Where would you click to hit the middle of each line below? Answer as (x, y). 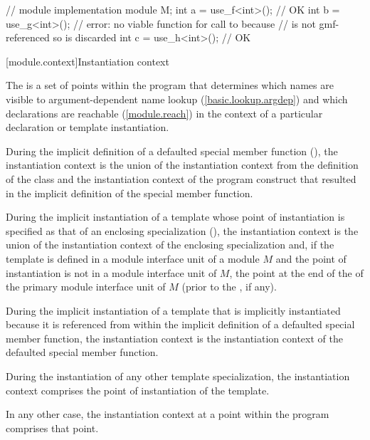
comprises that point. (52, 428)
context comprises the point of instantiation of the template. (138, 390)
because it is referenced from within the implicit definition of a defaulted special (180, 324)
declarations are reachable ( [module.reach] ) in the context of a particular (164, 113)
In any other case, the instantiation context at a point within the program (168, 414)
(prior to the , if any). (229, 287)
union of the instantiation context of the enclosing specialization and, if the (170, 245)
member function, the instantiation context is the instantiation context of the (174, 338)
